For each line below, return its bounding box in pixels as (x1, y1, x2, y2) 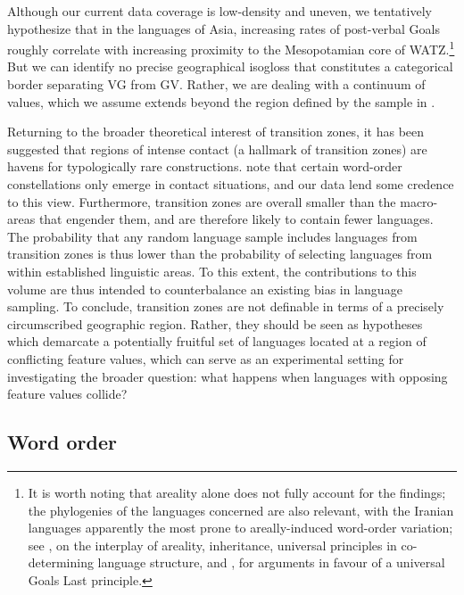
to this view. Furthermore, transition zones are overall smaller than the (7, 192, 396, 211)
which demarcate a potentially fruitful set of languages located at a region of (7, 332, 427, 351)
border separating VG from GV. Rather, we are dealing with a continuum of (7, 75, 426, 94)
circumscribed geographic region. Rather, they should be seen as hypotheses (7, 314, 423, 333)
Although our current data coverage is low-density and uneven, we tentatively (7, 2, 432, 20)
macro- (400, 192, 438, 211)
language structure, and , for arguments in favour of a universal (97, 553, 445, 572)
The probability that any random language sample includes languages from (7, 227, 418, 245)
